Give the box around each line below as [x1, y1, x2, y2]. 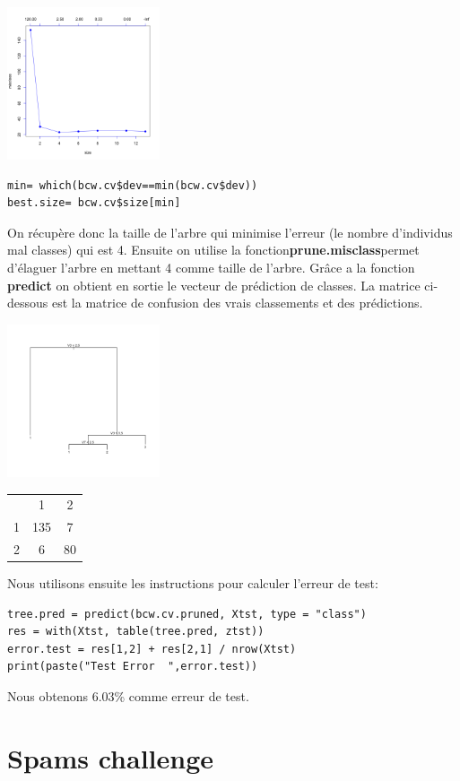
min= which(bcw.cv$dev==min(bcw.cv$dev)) [7, 178, 258, 192]
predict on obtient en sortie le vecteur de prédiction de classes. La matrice [7, 275, 421, 294]
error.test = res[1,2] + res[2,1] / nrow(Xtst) [7, 642, 297, 655]
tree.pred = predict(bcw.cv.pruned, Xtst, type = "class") [7, 607, 367, 620]
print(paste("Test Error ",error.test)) [7, 660, 258, 673]
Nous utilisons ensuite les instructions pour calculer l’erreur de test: [7, 574, 378, 593]
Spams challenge [7, 739, 214, 776]
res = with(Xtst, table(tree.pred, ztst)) [7, 625, 265, 638]
